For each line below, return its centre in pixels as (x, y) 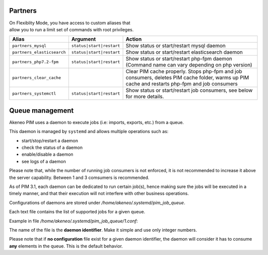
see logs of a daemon (44, 161)
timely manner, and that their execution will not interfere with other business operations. (99, 193)
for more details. (145, 97)
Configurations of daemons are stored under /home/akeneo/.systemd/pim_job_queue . (97, 202)
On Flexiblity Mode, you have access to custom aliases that (70, 23)
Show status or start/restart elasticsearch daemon (184, 52)
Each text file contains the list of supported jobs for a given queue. (77, 212)
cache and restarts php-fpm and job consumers (182, 84)
